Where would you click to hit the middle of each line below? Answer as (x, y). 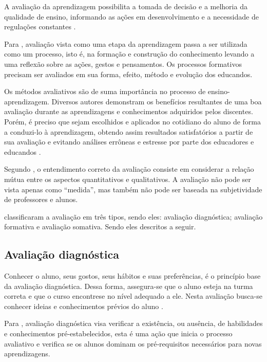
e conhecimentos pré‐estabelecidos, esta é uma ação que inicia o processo (118, 333)
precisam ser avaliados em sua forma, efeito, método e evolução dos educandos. (128, 74)
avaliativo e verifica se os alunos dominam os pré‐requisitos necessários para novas (133, 343)
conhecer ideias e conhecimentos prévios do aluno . (84, 306)
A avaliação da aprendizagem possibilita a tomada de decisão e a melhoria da (126, 6)
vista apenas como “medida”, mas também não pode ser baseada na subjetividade (133, 189)
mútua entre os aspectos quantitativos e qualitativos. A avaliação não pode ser (128, 179)
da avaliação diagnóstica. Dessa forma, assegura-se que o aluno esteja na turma (129, 286)
